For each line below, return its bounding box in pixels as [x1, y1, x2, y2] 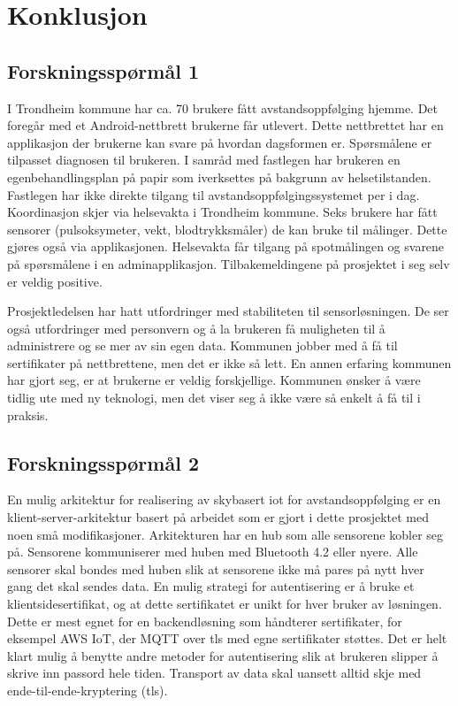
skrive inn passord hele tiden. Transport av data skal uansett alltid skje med [7, 664, 422, 682]
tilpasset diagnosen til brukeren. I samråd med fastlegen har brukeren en [7, 150, 401, 169]
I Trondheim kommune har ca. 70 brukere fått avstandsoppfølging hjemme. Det [7, 98, 439, 117]
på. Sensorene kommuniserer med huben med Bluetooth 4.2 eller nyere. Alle [7, 542, 418, 561]
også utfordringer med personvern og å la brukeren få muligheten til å [7, 318, 385, 337]
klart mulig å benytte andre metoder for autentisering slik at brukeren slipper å [7, 646, 439, 664]
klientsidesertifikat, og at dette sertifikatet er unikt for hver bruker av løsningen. [7, 595, 442, 613]
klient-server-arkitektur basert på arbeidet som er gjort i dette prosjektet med [7, 508, 430, 526]
